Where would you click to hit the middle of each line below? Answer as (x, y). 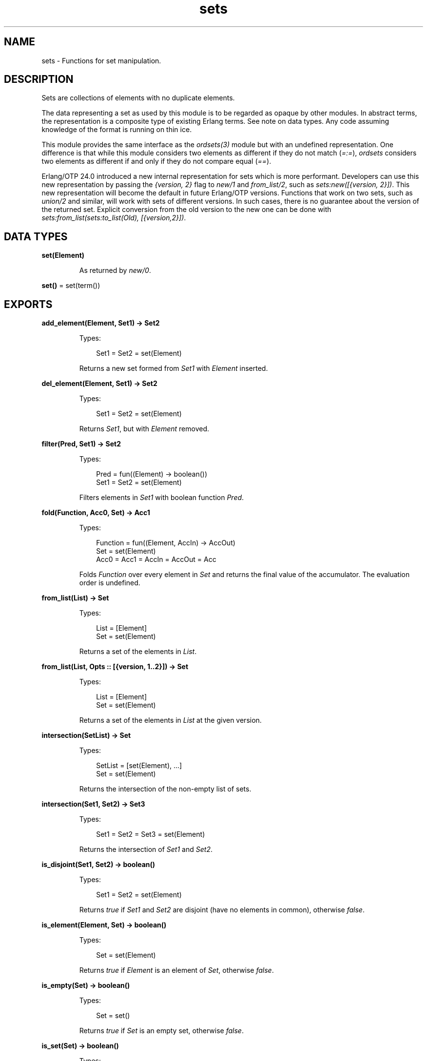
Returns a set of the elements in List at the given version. (170, 720)
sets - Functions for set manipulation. (101, 60)
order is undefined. (110, 583)
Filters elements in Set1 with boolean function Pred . (162, 498)
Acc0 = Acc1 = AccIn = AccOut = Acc (156, 559)
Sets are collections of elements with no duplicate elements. (138, 98)
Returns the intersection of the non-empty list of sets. (165, 789)
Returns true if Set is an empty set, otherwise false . (161, 1031)
